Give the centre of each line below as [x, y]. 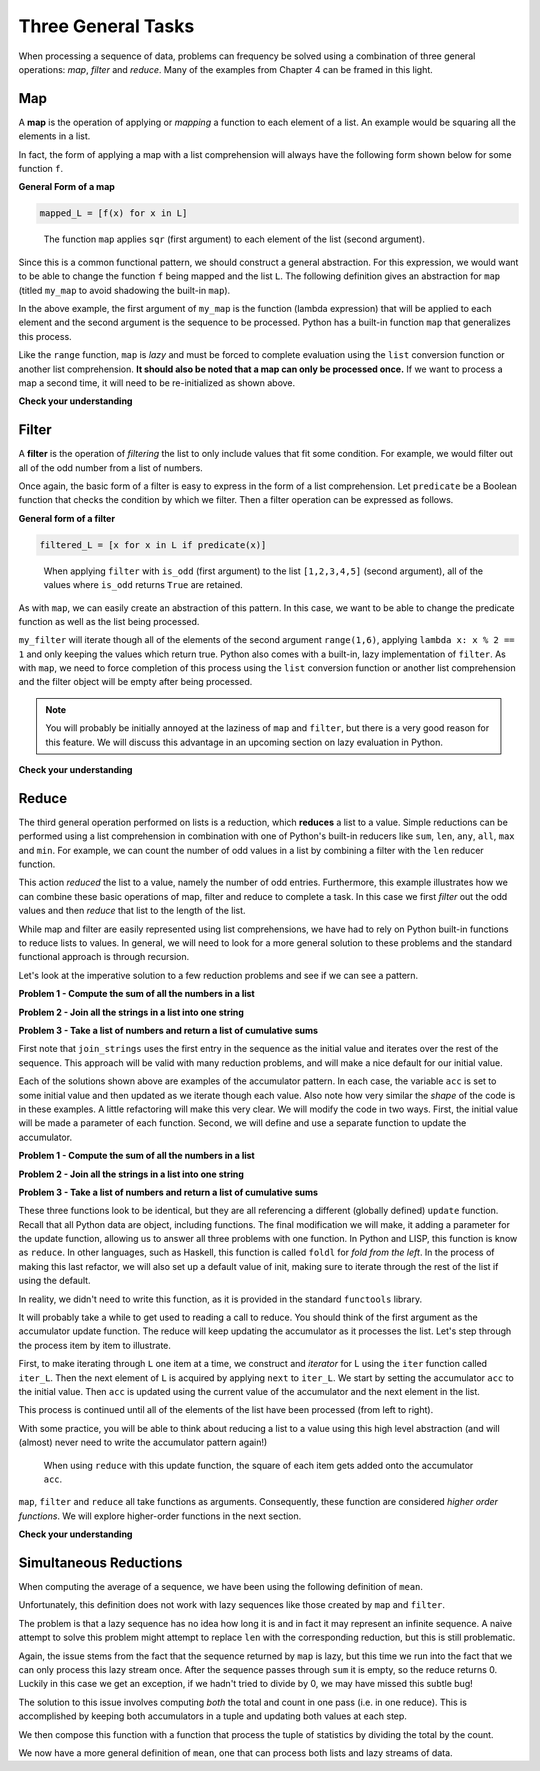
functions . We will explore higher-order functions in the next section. [160, 1516]
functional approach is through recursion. [104, 957]
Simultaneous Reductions [100, 1562]
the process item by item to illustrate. [95, 1345]
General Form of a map [66, 187]
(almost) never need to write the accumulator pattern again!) [143, 1442]
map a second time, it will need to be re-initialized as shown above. [157, 382]
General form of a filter [66, 518]
